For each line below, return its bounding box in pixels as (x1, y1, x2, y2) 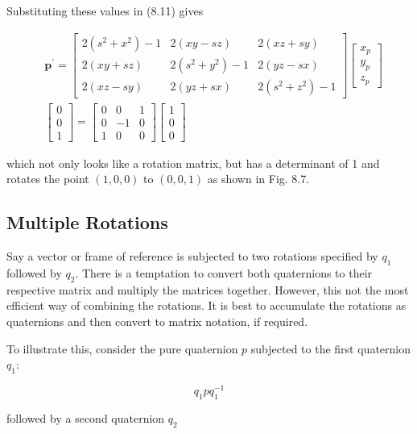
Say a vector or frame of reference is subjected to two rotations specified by (6, 248, 378, 265)
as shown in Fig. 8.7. (207, 170, 310, 187)
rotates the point (6, 170, 89, 187)
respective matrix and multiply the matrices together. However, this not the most (6, 281, 409, 298)
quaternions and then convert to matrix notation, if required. (6, 313, 308, 330)
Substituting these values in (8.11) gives (6, 2, 204, 19)
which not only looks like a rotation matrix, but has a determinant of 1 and (6, 154, 380, 171)
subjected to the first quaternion (250, 340, 411, 357)
